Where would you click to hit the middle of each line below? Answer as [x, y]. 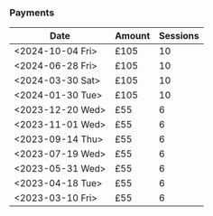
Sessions [180, 36]
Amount [132, 36]
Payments [32, 13]
